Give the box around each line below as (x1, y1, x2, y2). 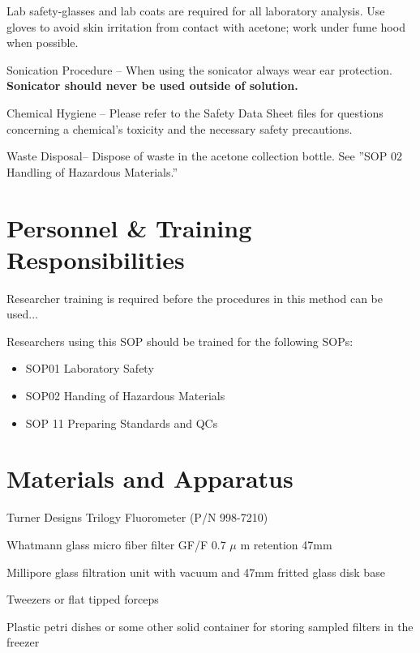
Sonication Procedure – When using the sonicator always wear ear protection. (6, 61, 392, 78)
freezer (6, 634, 40, 651)
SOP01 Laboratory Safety (25, 360, 154, 377)
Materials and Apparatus (6, 462, 294, 495)
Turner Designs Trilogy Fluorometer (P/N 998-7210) (6, 509, 268, 526)
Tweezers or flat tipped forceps (6, 591, 159, 608)
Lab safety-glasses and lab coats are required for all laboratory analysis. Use (6, 2, 385, 19)
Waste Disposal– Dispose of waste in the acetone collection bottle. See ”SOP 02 (6, 147, 402, 164)
